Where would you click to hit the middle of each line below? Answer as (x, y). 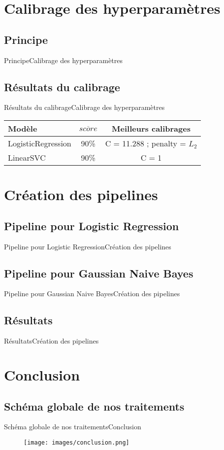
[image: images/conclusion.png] (77, 442)
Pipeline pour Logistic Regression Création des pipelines (88, 246)
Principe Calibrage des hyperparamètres (63, 60)
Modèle (23, 128)
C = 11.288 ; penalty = (145, 143)
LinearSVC (27, 157)
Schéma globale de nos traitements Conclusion (73, 427)
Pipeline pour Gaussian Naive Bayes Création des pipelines (92, 294)
